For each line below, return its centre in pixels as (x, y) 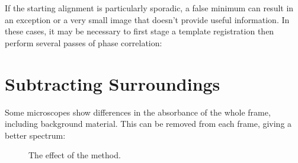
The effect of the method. (75, 155)
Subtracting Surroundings (113, 83)
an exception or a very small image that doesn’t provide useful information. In (147, 19)
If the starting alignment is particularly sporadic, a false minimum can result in (149, 8)
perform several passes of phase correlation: (84, 42)
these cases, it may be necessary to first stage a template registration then (140, 31)
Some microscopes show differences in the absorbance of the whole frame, (138, 112)
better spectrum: (35, 135)
